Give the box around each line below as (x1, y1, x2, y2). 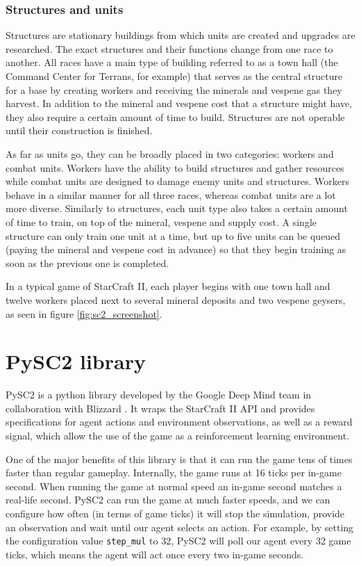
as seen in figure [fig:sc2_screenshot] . (6, 306, 162, 321)
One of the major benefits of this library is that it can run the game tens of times (6, 451, 353, 466)
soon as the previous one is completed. (6, 255, 169, 270)
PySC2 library (6, 347, 146, 375)
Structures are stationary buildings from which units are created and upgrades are (6, 28, 355, 42)
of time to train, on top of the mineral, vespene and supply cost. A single (6, 214, 317, 229)
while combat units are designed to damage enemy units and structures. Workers (6, 174, 349, 188)
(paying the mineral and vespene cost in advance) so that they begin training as (6, 242, 346, 257)
